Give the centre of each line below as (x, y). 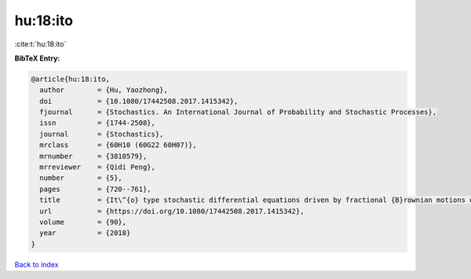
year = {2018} (85, 233)
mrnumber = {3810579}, (93, 156)
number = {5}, (81, 178)
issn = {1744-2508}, (98, 123)
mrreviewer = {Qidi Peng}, (98, 167)
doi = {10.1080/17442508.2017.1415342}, (139, 101)
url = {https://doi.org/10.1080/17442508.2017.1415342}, (172, 211)
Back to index (37, 264)
